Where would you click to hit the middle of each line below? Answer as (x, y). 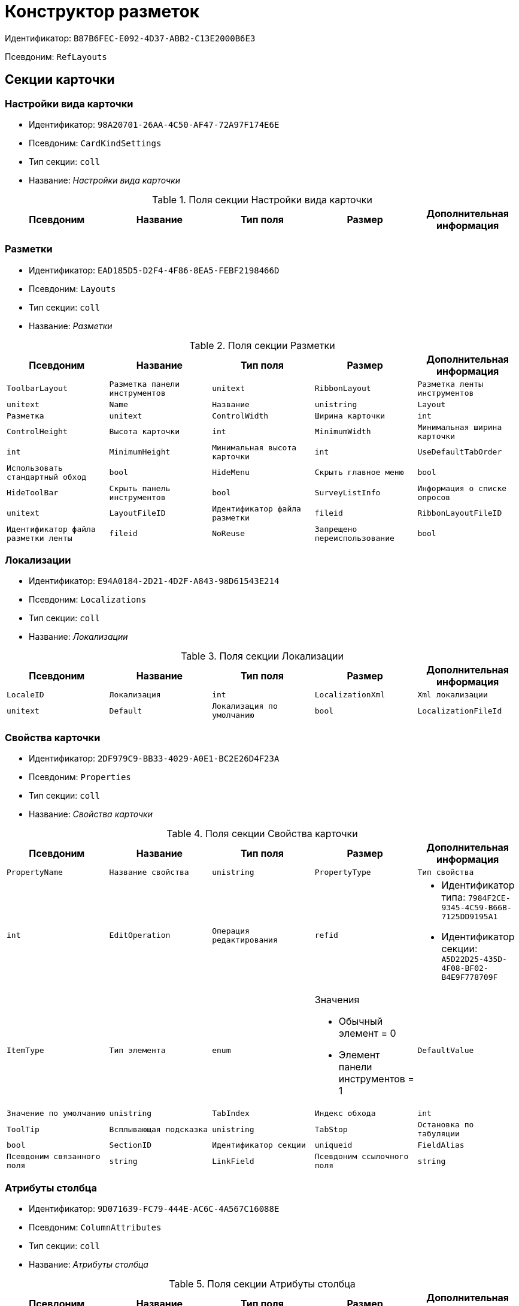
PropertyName (35, 872)
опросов (434, 497)
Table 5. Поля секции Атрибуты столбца (262, 1284)
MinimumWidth (343, 432)
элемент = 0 (367, 1033)
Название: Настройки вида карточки (105, 180)
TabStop (331, 1129)
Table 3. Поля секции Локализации (262, 656)
